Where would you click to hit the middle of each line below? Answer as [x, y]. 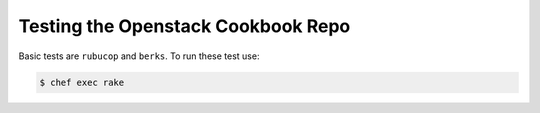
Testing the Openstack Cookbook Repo [184, 26]
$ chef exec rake [82, 82]
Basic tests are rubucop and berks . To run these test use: [139, 56]
